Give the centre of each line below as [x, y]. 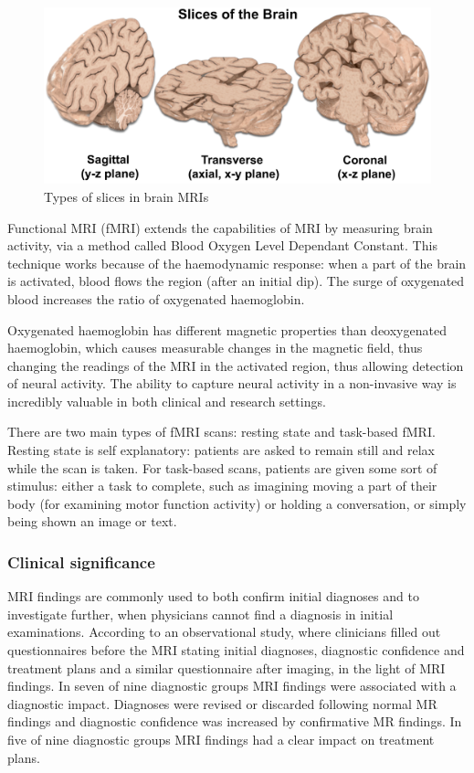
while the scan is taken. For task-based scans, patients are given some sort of [222, 467]
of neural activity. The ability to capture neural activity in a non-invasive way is [232, 383]
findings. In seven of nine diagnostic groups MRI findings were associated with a [232, 686]
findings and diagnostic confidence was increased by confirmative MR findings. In [235, 721]
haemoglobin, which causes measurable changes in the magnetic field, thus [215, 348]
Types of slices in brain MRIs [126, 196]
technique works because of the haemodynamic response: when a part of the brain [237, 263]
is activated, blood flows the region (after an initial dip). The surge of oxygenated [236, 281]
